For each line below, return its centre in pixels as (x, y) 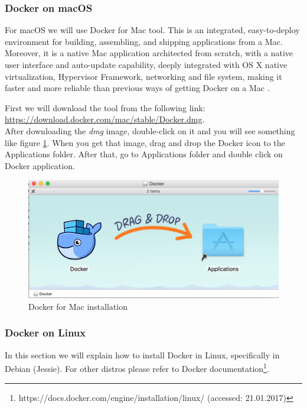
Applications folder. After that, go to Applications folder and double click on (144, 154)
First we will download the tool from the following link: (105, 107)
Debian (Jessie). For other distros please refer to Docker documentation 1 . (137, 367)
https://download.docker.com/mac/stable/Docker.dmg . (105, 119)
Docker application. (40, 165)
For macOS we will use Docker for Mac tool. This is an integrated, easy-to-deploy (152, 30)
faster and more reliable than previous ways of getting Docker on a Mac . (137, 88)
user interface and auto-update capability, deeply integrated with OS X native (146, 64)
